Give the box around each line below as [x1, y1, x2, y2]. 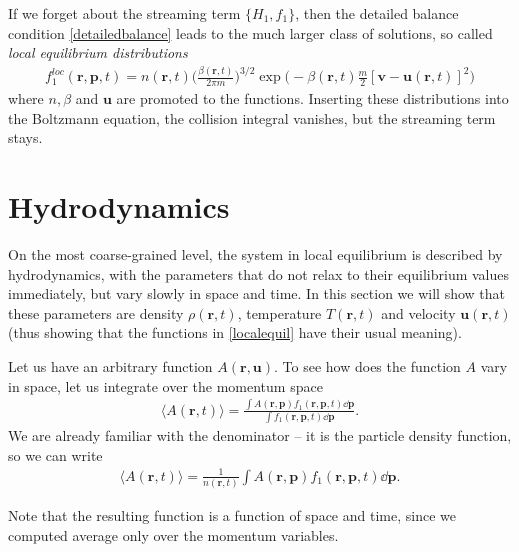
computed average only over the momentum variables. [8, 524, 339, 545]
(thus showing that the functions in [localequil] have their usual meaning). [8, 322, 462, 343]
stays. [8, 127, 43, 148]
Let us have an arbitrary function [8, 356, 213, 377]
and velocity [381, 302, 456, 323]
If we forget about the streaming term [8, 3, 241, 23]
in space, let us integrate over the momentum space [8, 375, 323, 396]
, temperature [237, 302, 322, 323]
